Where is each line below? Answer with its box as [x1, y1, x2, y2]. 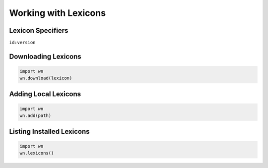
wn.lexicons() [19, 150, 54, 156]
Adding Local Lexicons [9, 90, 81, 98]
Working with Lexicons [9, 7, 106, 18]
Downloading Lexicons [9, 52, 81, 60]
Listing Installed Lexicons [9, 127, 90, 136]
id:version [9, 40, 36, 46]
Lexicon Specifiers [9, 26, 68, 35]
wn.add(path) [19, 113, 52, 118]
